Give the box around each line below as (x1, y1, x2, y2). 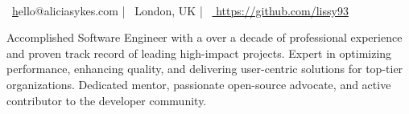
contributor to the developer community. (6, 92, 207, 108)
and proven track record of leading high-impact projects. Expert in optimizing (6, 44, 392, 61)
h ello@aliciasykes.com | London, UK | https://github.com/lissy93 (12, 2, 349, 18)
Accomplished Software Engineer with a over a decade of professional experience (6, 29, 403, 46)
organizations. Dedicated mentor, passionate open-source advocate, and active (6, 75, 391, 92)
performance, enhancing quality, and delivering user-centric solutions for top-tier (6, 60, 403, 77)
